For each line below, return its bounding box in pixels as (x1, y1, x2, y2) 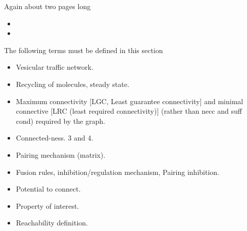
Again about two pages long (4, 1, 91, 11)
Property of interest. (16, 200, 79, 211)
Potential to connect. (16, 183, 81, 194)
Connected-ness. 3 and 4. (16, 132, 93, 143)
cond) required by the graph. (16, 115, 106, 126)
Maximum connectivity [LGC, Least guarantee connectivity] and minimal (16, 96, 243, 106)
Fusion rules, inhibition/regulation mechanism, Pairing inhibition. (16, 166, 219, 177)
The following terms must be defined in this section (4, 44, 163, 55)
